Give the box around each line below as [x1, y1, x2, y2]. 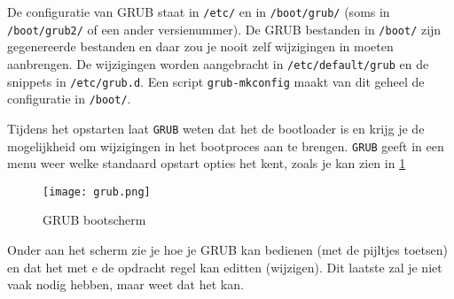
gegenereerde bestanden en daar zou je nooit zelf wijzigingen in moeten [7, 37, 394, 56]
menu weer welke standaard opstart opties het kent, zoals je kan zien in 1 [7, 154, 406, 172]
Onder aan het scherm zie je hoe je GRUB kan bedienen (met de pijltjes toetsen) [7, 241, 448, 259]
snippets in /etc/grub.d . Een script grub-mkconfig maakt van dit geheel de [7, 72, 425, 90]
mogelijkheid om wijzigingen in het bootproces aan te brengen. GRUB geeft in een [7, 136, 444, 155]
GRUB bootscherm [43, 211, 146, 229]
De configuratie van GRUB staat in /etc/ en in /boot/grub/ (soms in [7, 3, 390, 20]
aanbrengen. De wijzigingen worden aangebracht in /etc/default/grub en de [7, 54, 429, 73]
